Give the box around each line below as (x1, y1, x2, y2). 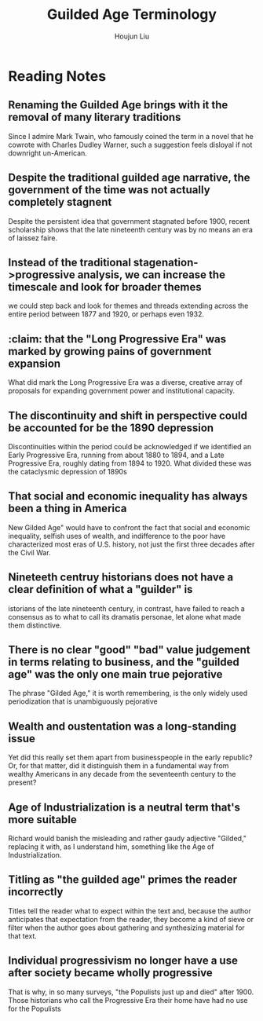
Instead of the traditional (8, 255, 132, 269)
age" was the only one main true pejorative (8, 668, 223, 681)
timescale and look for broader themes (8, 280, 202, 294)
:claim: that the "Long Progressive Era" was (8, 332, 227, 346)
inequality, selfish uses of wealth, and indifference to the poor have (8, 531, 226, 540)
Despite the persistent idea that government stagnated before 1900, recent (8, 216, 250, 225)
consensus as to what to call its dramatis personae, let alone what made (8, 612, 242, 621)
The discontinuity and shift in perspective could (8, 408, 247, 422)
